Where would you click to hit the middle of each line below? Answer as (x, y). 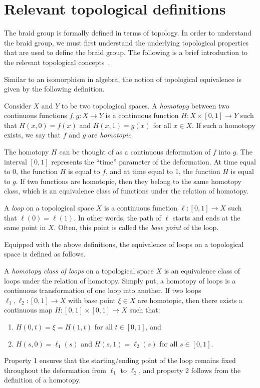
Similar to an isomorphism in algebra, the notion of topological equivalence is (123, 79)
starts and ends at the (206, 217)
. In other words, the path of (117, 217)
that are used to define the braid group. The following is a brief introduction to (126, 52)
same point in (25, 227)
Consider (18, 105)
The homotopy (27, 152)
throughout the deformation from (55, 370)
